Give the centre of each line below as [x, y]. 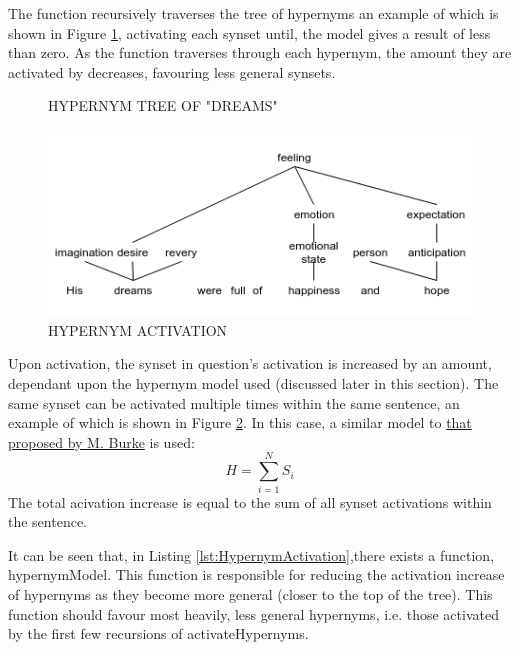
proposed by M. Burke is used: [101, 441]
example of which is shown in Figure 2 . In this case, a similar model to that [240, 422]
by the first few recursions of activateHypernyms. [158, 633]
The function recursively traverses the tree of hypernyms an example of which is [253, 13]
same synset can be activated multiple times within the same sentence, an [234, 402]
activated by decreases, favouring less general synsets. [172, 71]
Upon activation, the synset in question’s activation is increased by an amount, [250, 363]
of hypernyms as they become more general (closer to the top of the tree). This [250, 593]
